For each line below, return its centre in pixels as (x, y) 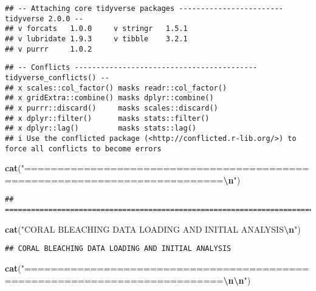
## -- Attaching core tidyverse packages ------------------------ (144, 9)
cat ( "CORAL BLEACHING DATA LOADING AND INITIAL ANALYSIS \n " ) (153, 229)
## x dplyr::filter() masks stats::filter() (107, 118)
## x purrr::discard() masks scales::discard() (112, 108)
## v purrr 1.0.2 (49, 49)
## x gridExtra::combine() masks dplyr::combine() (109, 98)
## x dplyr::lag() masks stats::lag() (101, 128)
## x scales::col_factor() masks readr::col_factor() (116, 88)
